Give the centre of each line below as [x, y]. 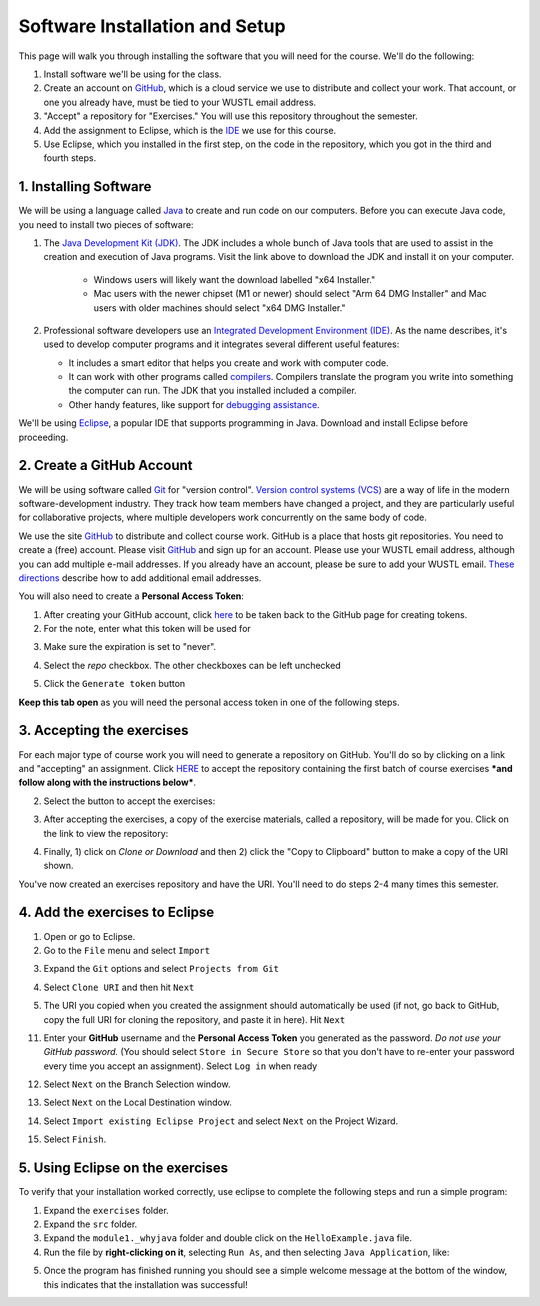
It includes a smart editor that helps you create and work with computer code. [228, 362]
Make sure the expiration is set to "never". [130, 647]
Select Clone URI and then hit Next [119, 987]
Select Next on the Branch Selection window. [137, 1084]
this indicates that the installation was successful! [146, 1284]
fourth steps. [70, 158]
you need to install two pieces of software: [106, 224]
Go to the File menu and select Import [126, 950]
